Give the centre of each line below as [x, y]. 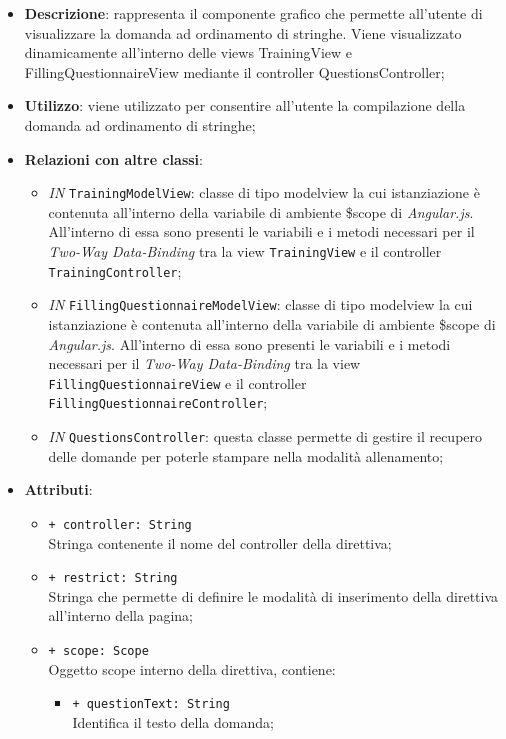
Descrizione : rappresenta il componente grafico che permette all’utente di [253, 13]
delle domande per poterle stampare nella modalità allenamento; [246, 455]
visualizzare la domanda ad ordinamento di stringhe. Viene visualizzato [243, 32]
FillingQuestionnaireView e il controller [177, 382]
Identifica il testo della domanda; [173, 721]
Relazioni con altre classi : [113, 158]
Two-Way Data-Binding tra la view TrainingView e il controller [245, 251]
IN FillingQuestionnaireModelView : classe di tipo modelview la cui [260, 304]
